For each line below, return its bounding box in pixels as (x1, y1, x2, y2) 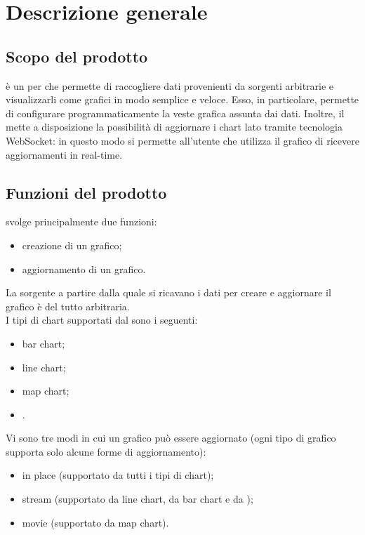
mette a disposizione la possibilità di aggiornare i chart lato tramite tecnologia (6, 119, 343, 134)
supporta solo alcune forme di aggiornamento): (6, 444, 206, 458)
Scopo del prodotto (6, 45, 148, 67)
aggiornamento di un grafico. (22, 261, 146, 276)
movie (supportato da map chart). (22, 515, 169, 529)
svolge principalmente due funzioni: (6, 214, 157, 229)
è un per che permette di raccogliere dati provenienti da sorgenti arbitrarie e (6, 78, 334, 93)
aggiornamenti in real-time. (6, 147, 123, 161)
